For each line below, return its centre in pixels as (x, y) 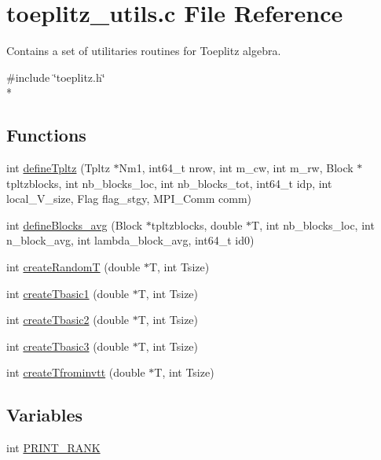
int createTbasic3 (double (68, 346)
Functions (46, 135)
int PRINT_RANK (53, 448)
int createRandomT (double (73, 267)
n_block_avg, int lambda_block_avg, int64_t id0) (130, 240)
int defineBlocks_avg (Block (75, 224)
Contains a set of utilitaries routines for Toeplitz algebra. (144, 51)
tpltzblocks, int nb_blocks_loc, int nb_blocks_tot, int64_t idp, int (169, 183)
